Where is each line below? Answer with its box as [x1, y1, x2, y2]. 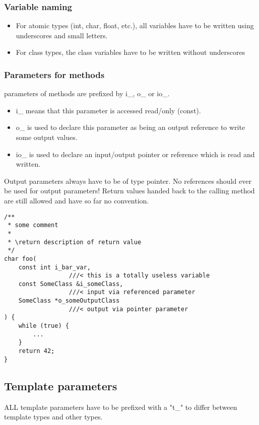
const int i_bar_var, [18, 263, 91, 271]
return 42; [18, 347, 55, 355]
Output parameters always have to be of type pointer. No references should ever [4, 175, 251, 186]
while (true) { [18, 322, 69, 330]
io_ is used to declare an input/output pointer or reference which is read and [16, 149, 255, 159]
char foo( [4, 255, 37, 262]
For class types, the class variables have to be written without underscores [16, 47, 245, 57]
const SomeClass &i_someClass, [18, 280, 123, 288]
